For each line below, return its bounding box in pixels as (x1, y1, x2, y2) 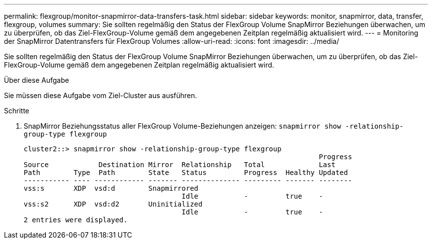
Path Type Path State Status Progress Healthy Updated (24, 169, 348, 176)
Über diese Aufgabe (4, 76, 69, 84)
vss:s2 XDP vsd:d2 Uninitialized (24, 200, 203, 208)
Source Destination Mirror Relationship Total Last (24, 161, 336, 169)
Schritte (4, 106, 30, 115)
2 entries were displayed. (24, 216, 128, 224)
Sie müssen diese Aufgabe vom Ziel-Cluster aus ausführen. (4, 91, 197, 100)
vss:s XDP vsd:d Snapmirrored (24, 184, 199, 192)
